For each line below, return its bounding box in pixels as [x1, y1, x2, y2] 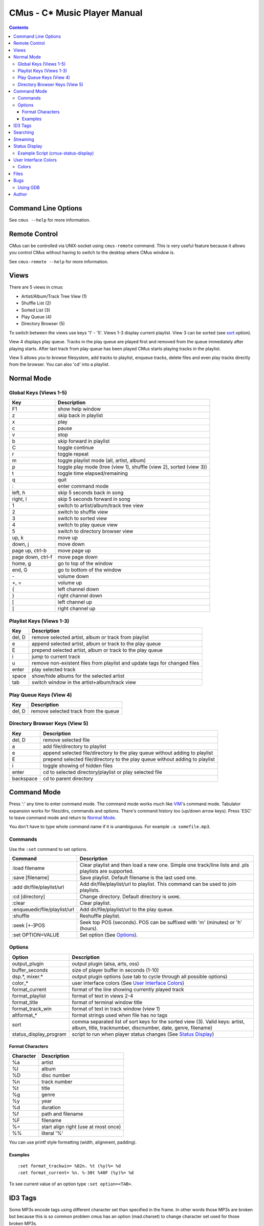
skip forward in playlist [58, 438, 110, 445]
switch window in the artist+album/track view [32, 679, 136, 686]
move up [58, 535, 78, 541]
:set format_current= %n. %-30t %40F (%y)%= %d [18, 1170, 134, 1175]
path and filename [42, 1110, 83, 1117]
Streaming [13, 136, 34, 142]
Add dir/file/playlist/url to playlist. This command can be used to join [79, 880, 237, 887]
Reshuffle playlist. [79, 912, 121, 919]
